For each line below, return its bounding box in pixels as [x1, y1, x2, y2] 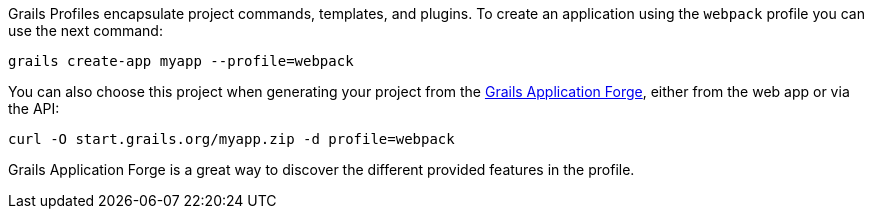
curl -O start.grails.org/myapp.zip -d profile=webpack [8, 131, 455, 147]
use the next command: [8, 22, 163, 39]
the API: [8, 100, 60, 117]
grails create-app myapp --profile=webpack [8, 53, 354, 69]
